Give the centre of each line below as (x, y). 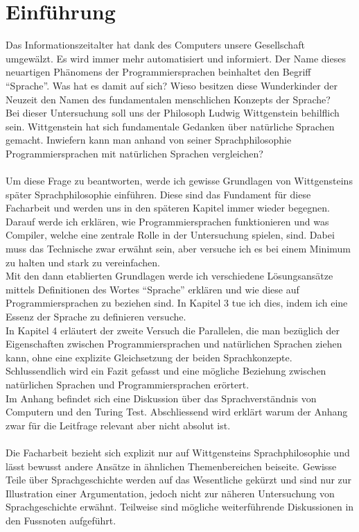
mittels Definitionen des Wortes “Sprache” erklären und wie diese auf (152, 289)
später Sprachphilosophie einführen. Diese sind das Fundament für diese (158, 194)
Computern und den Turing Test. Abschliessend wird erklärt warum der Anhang (177, 412)
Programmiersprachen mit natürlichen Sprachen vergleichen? (134, 153)
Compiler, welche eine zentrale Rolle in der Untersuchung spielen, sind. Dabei (170, 235)
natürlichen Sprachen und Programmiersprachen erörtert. (128, 384)
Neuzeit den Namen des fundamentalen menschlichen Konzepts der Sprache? (168, 99)
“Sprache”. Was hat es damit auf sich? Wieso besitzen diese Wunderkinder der (172, 85)
